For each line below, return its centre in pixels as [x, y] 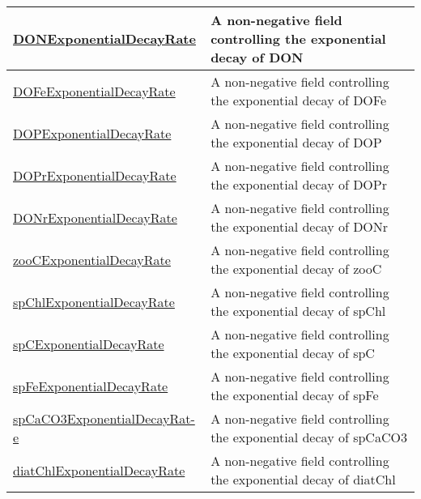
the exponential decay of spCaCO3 [309, 437]
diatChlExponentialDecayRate [99, 470]
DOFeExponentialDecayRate [94, 91]
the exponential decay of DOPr [299, 184]
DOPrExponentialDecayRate [95, 175]
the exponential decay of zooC [296, 269]
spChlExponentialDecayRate [94, 301]
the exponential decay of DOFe [299, 100]
